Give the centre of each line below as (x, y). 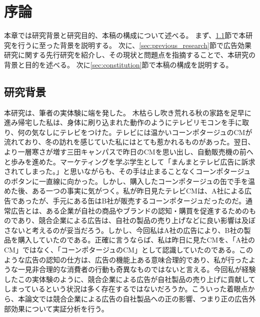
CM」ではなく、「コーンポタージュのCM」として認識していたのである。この (128, 250)
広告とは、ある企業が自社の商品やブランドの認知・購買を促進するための (130, 210)
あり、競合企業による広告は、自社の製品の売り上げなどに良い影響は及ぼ (136, 220)
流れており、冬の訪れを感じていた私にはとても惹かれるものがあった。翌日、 (129, 142)
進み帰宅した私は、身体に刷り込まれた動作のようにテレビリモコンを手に (123, 122)
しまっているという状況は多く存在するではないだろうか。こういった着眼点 (126, 289)
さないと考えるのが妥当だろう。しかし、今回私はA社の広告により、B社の (124, 230)
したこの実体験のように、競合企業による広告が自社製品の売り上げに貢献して (130, 279)
